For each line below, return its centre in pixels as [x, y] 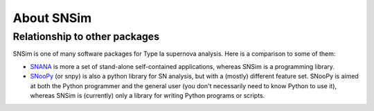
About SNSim [52, 18]
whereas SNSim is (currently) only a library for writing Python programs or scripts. [148, 95]
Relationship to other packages [86, 37]
